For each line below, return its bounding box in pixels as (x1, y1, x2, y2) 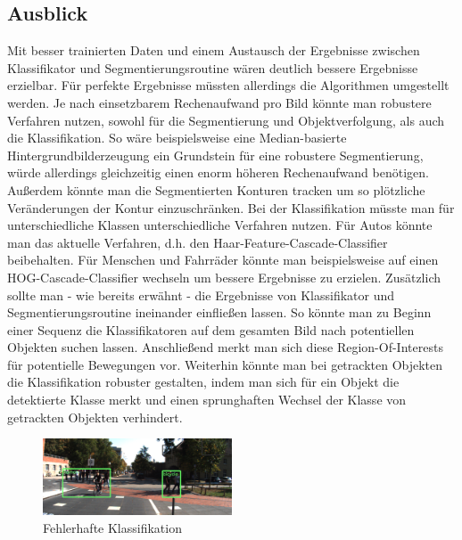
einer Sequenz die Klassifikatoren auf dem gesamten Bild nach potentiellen (7, 320, 415, 339)
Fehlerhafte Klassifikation (43, 518, 182, 536)
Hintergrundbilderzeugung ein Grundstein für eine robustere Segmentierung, (7, 145, 424, 164)
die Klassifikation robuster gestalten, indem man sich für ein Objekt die (7, 372, 400, 391)
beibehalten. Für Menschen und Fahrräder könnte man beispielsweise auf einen (7, 250, 439, 269)
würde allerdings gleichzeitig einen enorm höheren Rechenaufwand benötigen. (7, 163, 429, 182)
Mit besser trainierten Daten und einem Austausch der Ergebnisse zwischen (7, 41, 420, 60)
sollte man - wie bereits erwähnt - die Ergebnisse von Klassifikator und (7, 285, 395, 304)
